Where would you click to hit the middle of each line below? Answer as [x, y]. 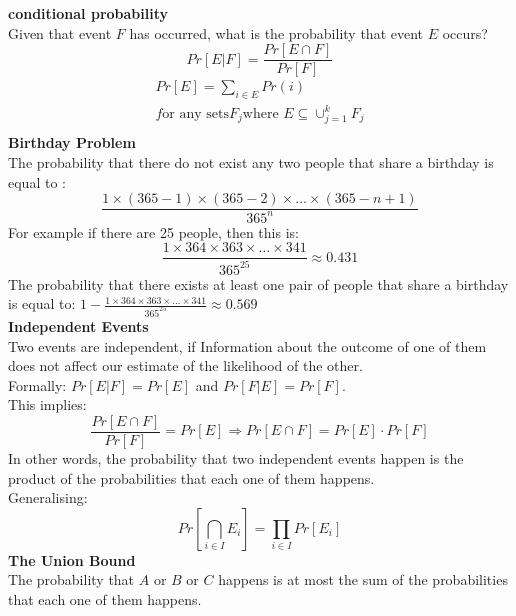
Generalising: [48, 497]
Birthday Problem [72, 142]
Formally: [37, 384]
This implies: [47, 404]
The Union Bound [72, 559]
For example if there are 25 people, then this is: [153, 231]
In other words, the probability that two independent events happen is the [236, 458]
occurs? [465, 32]
